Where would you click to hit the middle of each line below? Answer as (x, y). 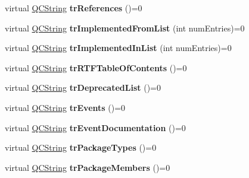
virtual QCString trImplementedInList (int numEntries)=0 (118, 48)
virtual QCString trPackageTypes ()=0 (81, 147)
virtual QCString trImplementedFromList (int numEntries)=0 (125, 28)
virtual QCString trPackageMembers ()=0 (88, 167)
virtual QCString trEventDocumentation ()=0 (95, 127)
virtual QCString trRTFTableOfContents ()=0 (96, 67)
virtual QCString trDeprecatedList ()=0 (83, 88)
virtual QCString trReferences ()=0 (74, 8)
